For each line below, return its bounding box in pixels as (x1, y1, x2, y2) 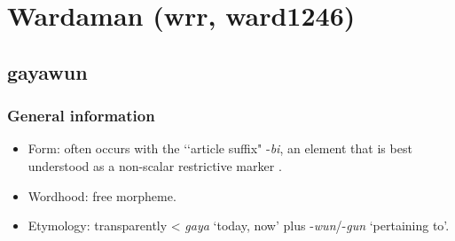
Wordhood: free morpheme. (27, 186, 177, 205)
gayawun (7, 58, 88, 85)
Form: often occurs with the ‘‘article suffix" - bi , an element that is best (27, 139, 412, 158)
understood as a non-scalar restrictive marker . (27, 156, 282, 175)
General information (7, 105, 155, 127)
